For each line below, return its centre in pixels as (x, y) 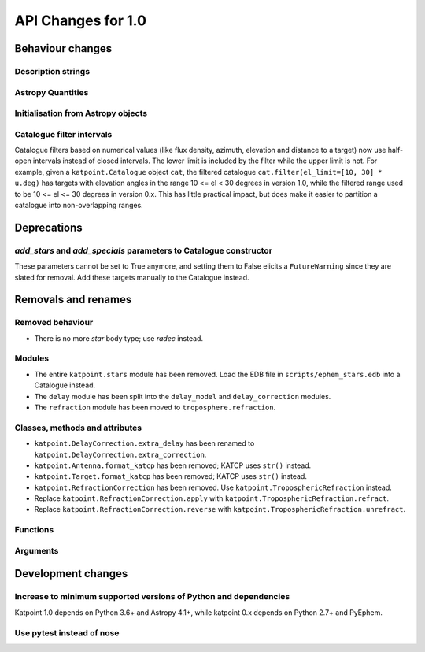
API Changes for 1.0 (81, 20)
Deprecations (48, 227)
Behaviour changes (63, 48)
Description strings (52, 71)
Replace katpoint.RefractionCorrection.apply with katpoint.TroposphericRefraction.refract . (212, 498)
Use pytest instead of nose (67, 632)
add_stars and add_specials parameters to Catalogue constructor (144, 250)
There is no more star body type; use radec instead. (119, 338)
